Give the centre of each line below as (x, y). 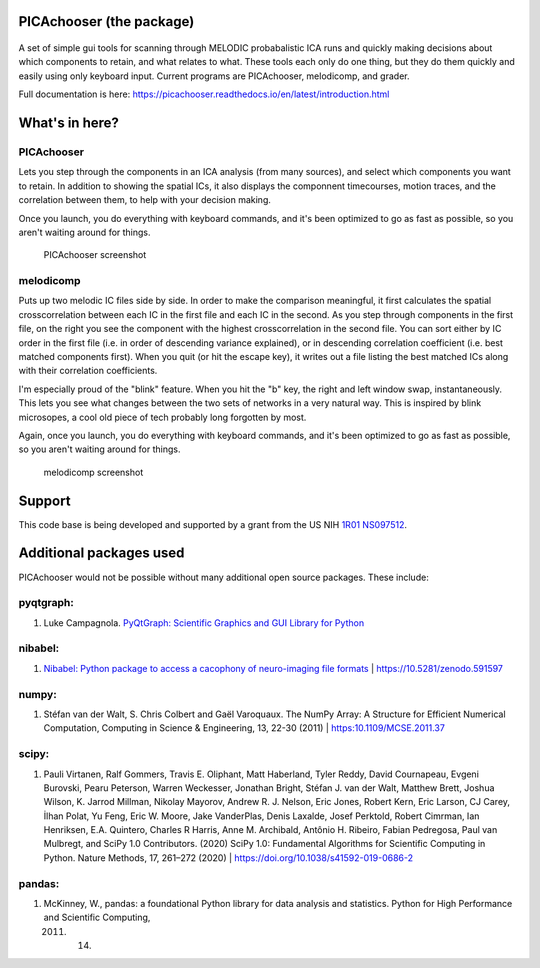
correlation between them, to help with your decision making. (145, 200)
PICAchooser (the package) (106, 21)
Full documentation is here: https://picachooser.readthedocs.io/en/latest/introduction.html (204, 94)
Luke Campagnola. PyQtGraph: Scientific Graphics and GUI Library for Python (204, 622)
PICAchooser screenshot (95, 255)
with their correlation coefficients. (88, 371)
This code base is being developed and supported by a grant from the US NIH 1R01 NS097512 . (212, 524)
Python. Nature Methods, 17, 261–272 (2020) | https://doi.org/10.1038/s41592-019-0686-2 (228, 857)
